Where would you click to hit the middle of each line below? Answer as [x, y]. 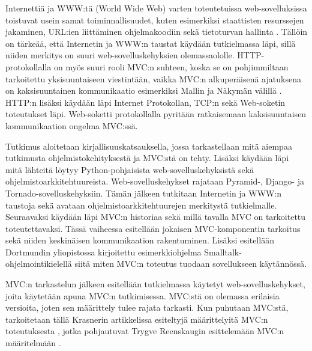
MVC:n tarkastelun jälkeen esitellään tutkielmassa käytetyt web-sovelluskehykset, [155, 284]
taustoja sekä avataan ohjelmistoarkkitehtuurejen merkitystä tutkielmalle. [141, 205]
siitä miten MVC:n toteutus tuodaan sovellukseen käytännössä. [191, 264]
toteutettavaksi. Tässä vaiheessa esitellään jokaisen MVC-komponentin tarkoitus [153, 228]
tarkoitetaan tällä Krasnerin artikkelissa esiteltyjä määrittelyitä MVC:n [137, 319]
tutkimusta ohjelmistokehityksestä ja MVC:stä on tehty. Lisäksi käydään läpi [147, 158]
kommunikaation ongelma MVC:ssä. [72, 125]
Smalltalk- [223, 252]
